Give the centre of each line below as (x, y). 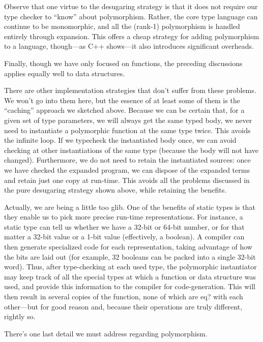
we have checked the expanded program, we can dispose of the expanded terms (127, 169)
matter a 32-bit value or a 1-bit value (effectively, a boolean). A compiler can (124, 237)
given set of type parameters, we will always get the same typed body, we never (128, 120)
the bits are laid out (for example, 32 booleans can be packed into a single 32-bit (130, 256)
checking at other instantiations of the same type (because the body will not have (131, 150)
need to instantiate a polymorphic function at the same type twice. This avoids (127, 130)
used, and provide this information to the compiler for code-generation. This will (130, 286)
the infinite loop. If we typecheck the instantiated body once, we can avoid (120, 140)
